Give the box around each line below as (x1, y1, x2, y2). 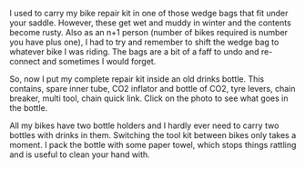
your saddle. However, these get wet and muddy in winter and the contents (9, 17, 291, 28)
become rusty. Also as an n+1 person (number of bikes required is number (9, 27, 289, 37)
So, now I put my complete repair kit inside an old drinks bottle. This (9, 74, 265, 84)
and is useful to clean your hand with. (9, 149, 150, 160)
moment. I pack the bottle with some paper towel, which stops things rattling (9, 140, 297, 150)
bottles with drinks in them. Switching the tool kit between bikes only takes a (9, 130, 297, 140)
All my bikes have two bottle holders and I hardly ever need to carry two (9, 120, 280, 131)
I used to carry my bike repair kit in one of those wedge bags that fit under (9, 8, 289, 18)
